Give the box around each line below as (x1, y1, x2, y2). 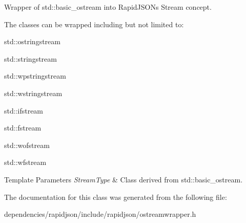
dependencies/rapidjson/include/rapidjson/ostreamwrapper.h (4, 209, 196, 219)
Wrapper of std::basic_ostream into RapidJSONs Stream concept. (4, 2, 212, 12)
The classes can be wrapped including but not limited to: (4, 18, 184, 29)
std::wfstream (4, 157, 47, 168)
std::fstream (4, 122, 42, 133)
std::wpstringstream (4, 70, 66, 81)
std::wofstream (4, 139, 50, 150)
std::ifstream (4, 105, 44, 116)
